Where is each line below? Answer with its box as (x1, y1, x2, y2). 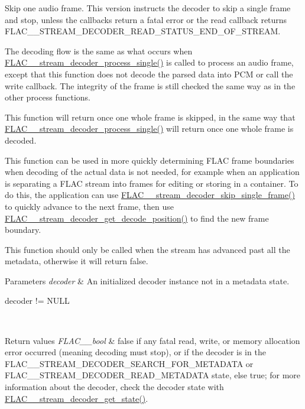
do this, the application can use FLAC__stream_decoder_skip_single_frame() (5, 189, 295, 201)
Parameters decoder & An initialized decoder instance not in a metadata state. (5, 274, 290, 287)
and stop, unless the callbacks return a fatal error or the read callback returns (5, 13, 287, 25)
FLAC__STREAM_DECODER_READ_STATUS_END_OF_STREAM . (5, 25, 281, 37)
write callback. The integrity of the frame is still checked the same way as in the (5, 79, 296, 92)
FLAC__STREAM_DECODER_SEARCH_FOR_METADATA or (5, 357, 254, 369)
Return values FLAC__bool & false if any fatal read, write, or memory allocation (5, 334, 300, 346)
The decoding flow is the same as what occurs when (5, 44, 193, 57)
